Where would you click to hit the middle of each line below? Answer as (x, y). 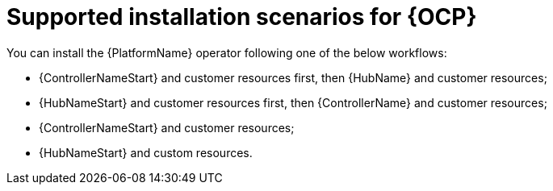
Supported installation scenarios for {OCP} (242, 17)
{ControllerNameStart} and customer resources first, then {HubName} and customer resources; (293, 77)
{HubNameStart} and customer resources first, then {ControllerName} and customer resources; (293, 102)
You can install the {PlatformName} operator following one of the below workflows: (227, 52)
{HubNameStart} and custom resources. (146, 152)
